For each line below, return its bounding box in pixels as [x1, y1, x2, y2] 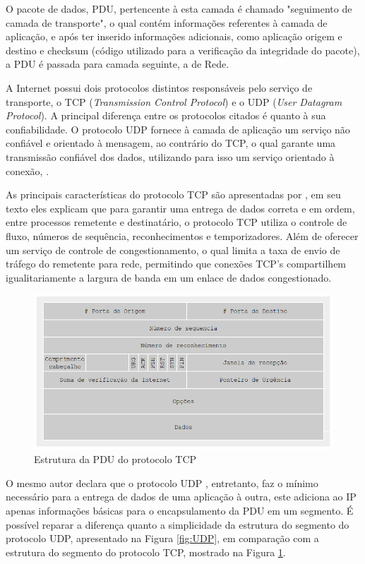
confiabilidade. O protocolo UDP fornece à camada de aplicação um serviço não [6, 121, 350, 136]
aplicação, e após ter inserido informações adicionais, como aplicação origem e [6, 29, 342, 44]
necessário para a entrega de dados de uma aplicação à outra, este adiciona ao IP [6, 489, 357, 504]
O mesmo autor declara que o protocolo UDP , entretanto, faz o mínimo [6, 475, 318, 490]
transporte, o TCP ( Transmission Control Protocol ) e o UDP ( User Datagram [6, 94, 342, 109]
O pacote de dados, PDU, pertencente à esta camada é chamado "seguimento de [6, 1, 352, 16]
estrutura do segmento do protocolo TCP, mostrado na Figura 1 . [6, 544, 286, 559]
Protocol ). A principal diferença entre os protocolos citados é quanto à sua [6, 108, 326, 123]
